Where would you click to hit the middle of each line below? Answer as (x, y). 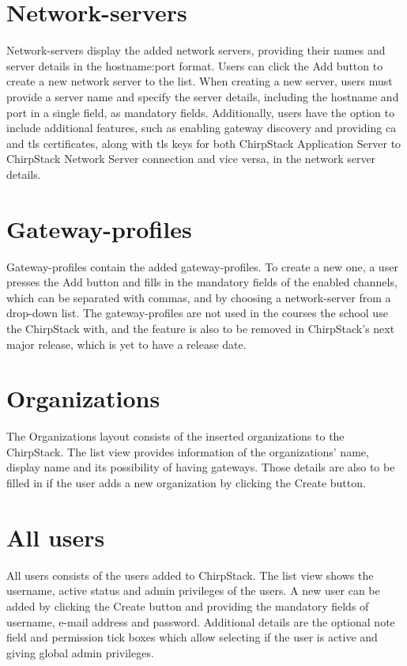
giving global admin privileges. (80, 652)
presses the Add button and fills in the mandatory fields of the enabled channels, (202, 282)
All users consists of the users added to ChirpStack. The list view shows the (190, 575)
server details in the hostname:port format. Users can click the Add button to (195, 65)
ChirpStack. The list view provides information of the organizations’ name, (188, 451)
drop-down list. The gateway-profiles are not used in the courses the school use (197, 313)
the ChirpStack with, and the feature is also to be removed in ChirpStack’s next (201, 328)
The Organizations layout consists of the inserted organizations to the (175, 436)
